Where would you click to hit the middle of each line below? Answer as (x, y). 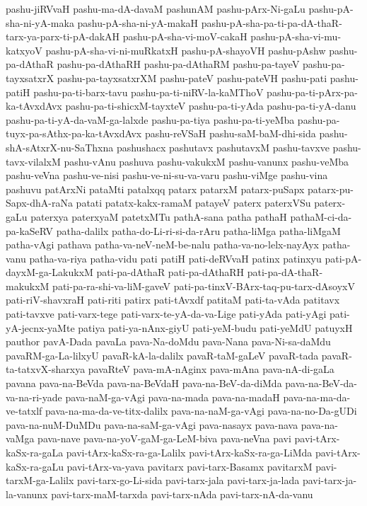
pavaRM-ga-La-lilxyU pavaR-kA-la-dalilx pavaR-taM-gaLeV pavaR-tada (162, 355)
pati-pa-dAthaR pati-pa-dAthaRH (170, 272)
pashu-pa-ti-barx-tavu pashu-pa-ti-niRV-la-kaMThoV (148, 92)
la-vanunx (27, 494)
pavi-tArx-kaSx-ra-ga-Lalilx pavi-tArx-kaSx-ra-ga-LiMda (189, 452)
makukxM (28, 286)
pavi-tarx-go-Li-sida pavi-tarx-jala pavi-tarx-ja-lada (188, 480)
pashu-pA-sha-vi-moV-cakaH (185, 36)
